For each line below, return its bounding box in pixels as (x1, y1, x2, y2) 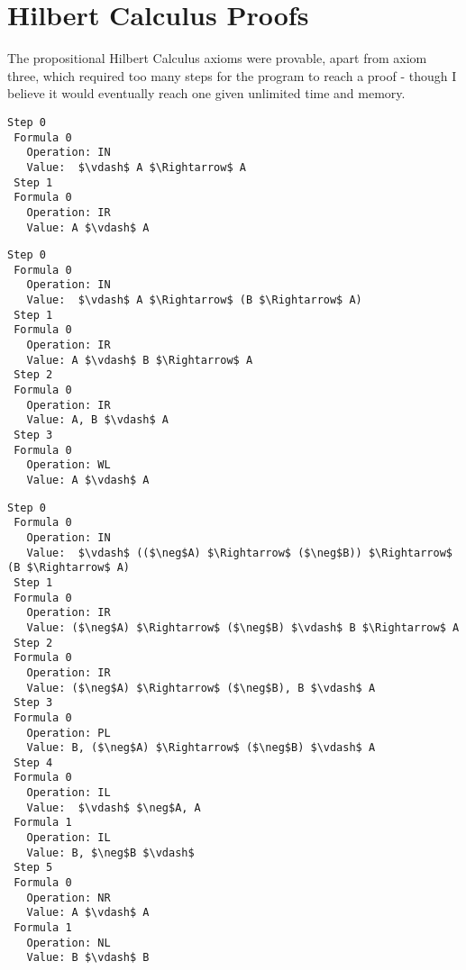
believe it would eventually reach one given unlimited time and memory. (7, 84, 406, 103)
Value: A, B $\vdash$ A (26, 413, 169, 427)
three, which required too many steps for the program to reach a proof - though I (7, 66, 457, 85)
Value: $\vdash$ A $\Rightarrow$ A (26, 160, 246, 174)
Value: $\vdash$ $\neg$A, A (26, 801, 201, 814)
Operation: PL (26, 726, 111, 739)
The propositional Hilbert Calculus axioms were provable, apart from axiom (7, 49, 427, 68)
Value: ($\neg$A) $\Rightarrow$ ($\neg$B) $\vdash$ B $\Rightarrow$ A (26, 621, 460, 634)
